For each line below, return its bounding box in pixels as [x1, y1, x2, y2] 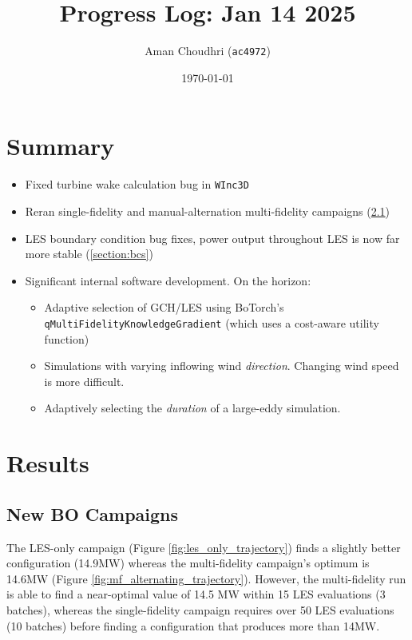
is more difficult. [44, 372, 125, 389]
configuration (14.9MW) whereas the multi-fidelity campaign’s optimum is [6, 555, 370, 571]
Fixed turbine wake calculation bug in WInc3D [25, 176, 249, 193]
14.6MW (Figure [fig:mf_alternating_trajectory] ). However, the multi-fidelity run [6, 570, 406, 586]
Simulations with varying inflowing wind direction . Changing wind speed [44, 357, 399, 374]
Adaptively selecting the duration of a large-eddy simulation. [44, 400, 341, 416]
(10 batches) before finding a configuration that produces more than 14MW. [6, 617, 380, 634]
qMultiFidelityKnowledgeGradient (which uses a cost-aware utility [44, 314, 379, 331]
